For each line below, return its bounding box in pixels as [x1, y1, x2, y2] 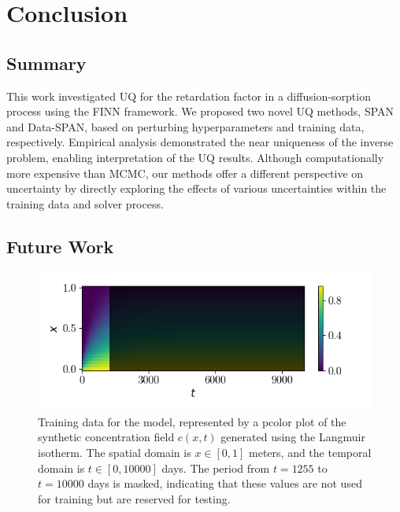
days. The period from [161, 459, 270, 476]
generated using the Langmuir [220, 429, 365, 445]
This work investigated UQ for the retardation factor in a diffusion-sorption [6, 87, 371, 104]
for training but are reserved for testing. [38, 490, 231, 506]
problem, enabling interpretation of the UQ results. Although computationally [6, 149, 384, 165]
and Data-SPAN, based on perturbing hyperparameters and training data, [6, 118, 365, 134]
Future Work [6, 234, 114, 258]
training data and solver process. [6, 195, 164, 212]
